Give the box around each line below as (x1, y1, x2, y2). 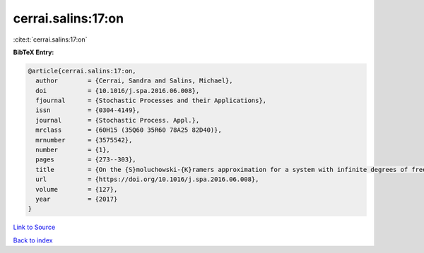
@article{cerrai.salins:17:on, (28, 67, 137, 75)
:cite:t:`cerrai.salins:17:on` (13, 35, 88, 44)
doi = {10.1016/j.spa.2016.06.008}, (35, 87, 200, 94)
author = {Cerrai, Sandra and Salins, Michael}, (35, 77, 233, 85)
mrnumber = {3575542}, (35, 136, 133, 144)
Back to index (13, 236, 53, 245)
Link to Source (13, 223, 56, 232)
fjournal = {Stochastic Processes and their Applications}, (35, 97, 267, 105)
